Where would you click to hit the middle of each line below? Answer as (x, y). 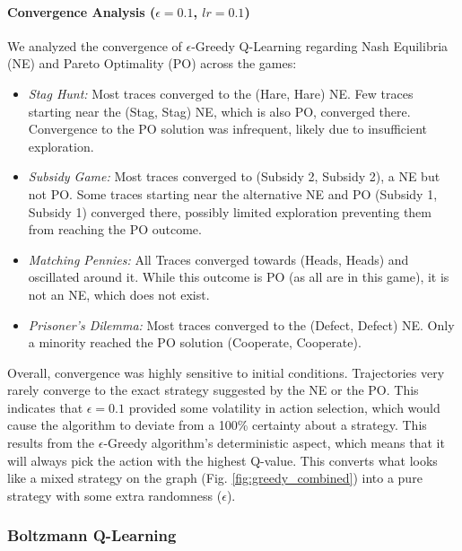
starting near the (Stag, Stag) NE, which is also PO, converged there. (219, 111)
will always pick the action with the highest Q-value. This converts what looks (222, 460)
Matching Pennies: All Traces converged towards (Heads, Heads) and (218, 259)
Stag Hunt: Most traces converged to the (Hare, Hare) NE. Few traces (221, 93)
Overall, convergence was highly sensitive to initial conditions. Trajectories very (226, 372)
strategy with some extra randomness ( (115, 495)
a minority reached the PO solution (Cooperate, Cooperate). (195, 342)
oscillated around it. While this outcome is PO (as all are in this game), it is (239, 277)
